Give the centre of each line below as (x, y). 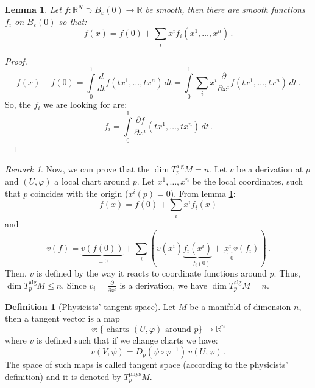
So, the (18, 104)
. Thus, (287, 273)
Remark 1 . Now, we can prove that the (77, 168)
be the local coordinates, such (248, 181)
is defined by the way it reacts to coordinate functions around (151, 273)
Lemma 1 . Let (33, 9)
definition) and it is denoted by (63, 376)
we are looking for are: (85, 104)
